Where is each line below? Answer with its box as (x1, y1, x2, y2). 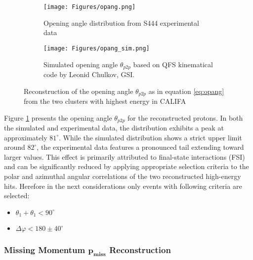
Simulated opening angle (43, 59, 118, 69)
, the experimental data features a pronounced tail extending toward (37, 142, 244, 152)
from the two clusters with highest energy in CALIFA (24, 96, 186, 106)
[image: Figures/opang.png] (43, 3, 136, 10)
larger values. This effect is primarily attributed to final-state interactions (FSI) (4, 151, 245, 162)
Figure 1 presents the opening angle (4, 112, 112, 123)
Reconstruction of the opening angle (24, 86, 133, 96)
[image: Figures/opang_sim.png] (43, 44, 150, 52)
